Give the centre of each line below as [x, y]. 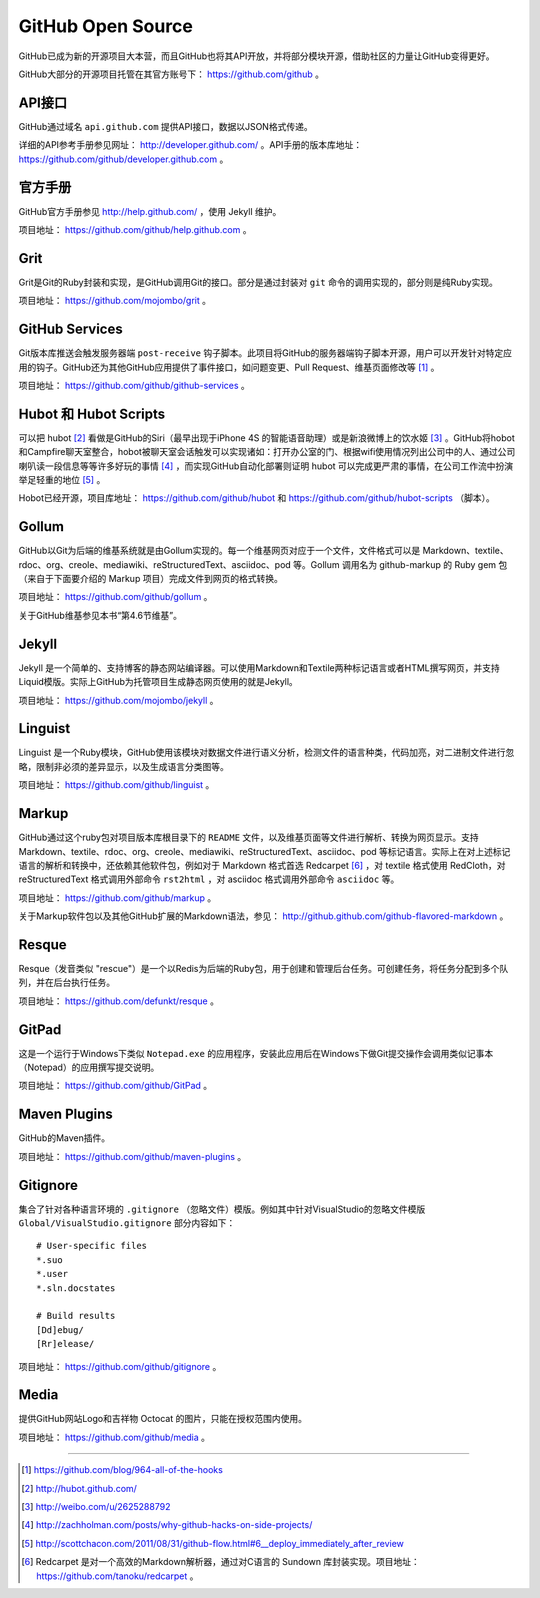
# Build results [76, 1316]
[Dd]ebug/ [60, 1329]
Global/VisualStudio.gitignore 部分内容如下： [127, 1223]
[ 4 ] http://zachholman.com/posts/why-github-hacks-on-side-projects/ [167, 1525]
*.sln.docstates [76, 1288]
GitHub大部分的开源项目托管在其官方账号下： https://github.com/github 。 [171, 74]
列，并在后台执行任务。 [66, 982]
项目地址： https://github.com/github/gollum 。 [115, 597]
